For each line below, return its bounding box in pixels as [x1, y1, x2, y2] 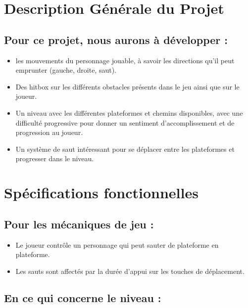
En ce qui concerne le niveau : [4, 290, 161, 305]
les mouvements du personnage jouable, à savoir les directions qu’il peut [15, 55, 235, 65]
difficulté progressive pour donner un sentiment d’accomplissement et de [15, 117, 235, 128]
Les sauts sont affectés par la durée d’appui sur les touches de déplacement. [15, 265, 245, 276]
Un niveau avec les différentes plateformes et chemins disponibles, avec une [15, 107, 243, 118]
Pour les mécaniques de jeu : [4, 216, 154, 231]
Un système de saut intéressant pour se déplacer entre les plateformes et [15, 143, 235, 154]
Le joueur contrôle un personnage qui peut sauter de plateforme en [15, 239, 219, 250]
